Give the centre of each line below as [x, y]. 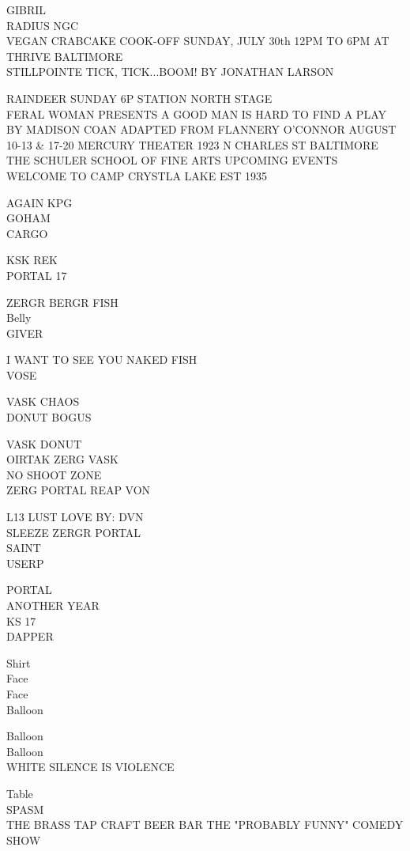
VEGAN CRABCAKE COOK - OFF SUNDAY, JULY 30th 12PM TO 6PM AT [198, 41]
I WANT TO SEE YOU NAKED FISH [102, 359]
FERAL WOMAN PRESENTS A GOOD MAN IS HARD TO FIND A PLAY [196, 113]
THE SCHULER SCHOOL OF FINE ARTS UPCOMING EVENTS [172, 160]
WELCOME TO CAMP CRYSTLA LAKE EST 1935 [137, 175]
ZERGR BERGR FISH [62, 302]
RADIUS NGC [43, 25]
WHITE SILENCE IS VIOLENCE [90, 767]
